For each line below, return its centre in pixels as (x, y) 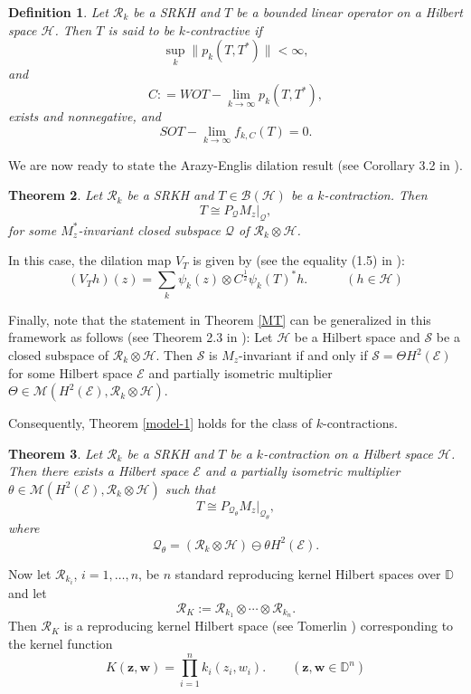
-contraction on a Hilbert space (349, 453)
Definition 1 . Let (58, 12)
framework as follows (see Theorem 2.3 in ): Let (141, 337)
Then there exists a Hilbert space (99, 471)
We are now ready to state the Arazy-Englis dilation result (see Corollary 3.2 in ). (235, 164)
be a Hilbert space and (357, 337)
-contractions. (360, 423)
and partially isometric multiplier (240, 372)
